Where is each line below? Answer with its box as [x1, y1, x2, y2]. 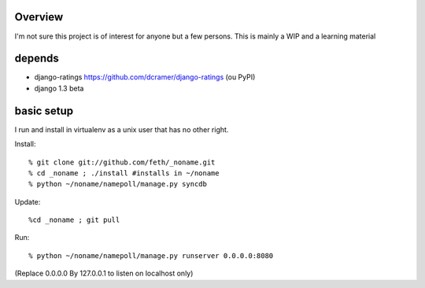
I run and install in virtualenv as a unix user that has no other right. [14, 124, 229, 134]
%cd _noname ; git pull [28, 216, 120, 224]
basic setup [14, 104, 74, 117]
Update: [14, 197, 41, 206]
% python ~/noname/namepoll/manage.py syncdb [28, 179, 208, 189]
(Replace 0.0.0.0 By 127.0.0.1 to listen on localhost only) [14, 268, 194, 279]
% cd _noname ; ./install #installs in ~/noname [28, 168, 220, 177]
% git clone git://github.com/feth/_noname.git [28, 157, 216, 167]
